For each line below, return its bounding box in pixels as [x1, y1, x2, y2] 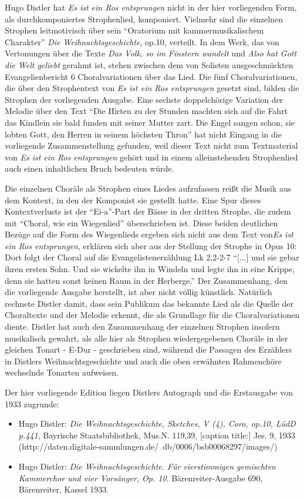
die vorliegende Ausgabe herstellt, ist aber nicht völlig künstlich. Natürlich [5, 286, 272, 298]
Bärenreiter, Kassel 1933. [18, 483, 109, 495]
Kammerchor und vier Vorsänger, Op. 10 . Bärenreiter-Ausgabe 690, [18, 471, 263, 484]
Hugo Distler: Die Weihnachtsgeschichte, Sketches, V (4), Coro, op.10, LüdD [18, 417, 296, 430]
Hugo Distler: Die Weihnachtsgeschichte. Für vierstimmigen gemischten [18, 460, 276, 472]
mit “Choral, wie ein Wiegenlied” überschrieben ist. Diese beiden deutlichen [5, 216, 278, 229]
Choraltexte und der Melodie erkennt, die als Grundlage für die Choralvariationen [5, 309, 300, 321]
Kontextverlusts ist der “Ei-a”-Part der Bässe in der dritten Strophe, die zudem [5, 205, 291, 217]
